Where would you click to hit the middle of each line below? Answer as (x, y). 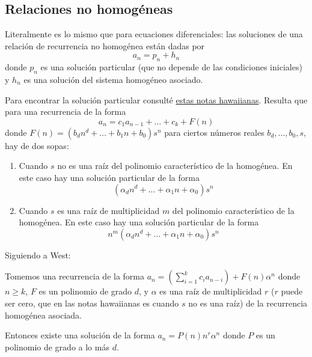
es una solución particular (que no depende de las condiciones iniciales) (171, 67)
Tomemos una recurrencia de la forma (75, 276)
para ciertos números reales (214, 132)
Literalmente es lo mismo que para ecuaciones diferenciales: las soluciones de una (154, 34)
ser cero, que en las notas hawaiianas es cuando (92, 303)
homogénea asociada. (44, 315)
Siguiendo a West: (38, 255)
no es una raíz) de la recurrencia (248, 303)
